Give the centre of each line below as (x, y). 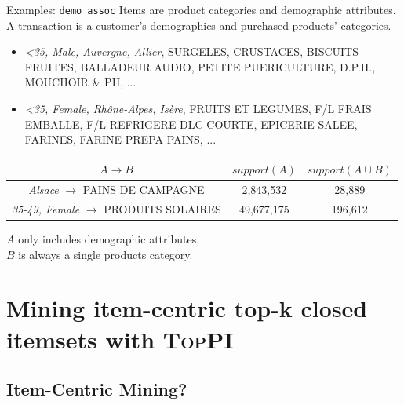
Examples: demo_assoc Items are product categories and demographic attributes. (201, 9)
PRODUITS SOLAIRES (162, 209)
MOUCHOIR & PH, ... (80, 82)
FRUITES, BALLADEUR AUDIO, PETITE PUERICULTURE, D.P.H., (200, 66)
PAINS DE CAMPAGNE (144, 190)
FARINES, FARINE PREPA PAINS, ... (120, 139)
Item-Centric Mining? (97, 389)
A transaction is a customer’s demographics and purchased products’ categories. (199, 25)
